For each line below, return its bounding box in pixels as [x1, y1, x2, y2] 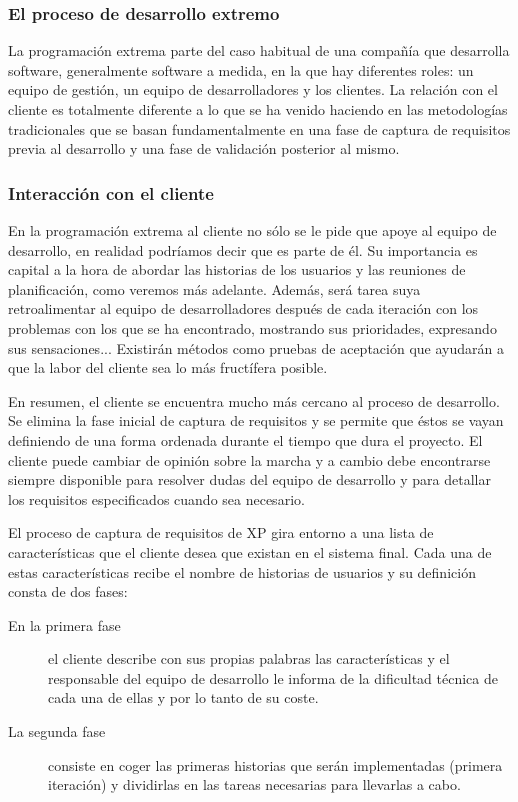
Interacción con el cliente [8, 180, 214, 205]
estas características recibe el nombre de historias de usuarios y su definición [8, 561, 476, 582]
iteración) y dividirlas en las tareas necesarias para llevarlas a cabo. [48, 774, 461, 795]
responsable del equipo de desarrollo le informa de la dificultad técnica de [48, 667, 498, 688]
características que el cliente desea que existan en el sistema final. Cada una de [8, 541, 492, 562]
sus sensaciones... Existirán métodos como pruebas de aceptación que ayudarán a [8, 337, 504, 358]
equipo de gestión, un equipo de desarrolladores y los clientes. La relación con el [8, 79, 498, 100]
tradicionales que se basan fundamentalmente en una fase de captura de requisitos [8, 118, 511, 139]
